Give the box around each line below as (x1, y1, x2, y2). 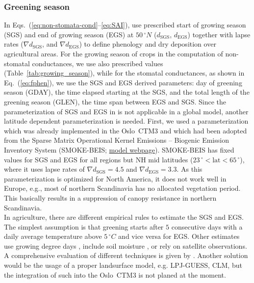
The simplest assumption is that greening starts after (4, 221, 164, 232)
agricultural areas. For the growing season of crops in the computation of (4, 49, 223, 58)
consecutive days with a (171, 221, 243, 232)
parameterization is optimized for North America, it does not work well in (4, 173, 227, 183)
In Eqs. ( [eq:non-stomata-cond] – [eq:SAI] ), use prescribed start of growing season (4, 20, 246, 30)
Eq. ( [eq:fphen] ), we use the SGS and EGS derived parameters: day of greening (4, 77, 242, 87)
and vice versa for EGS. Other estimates (118, 231, 240, 241)
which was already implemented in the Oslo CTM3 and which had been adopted (4, 125, 247, 135)
